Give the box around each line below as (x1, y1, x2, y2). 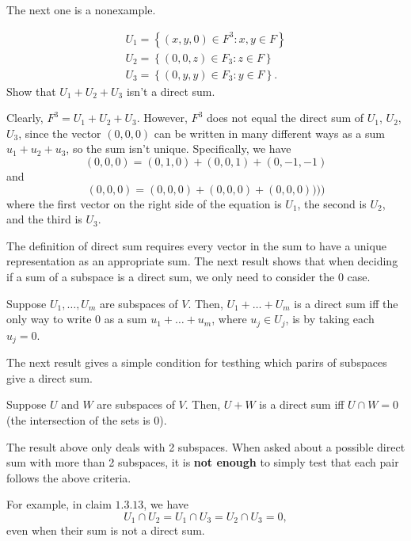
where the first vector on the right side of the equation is (6, 195, 282, 211)
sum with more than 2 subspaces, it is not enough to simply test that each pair (6, 454, 399, 471)
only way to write (6, 311, 92, 327)
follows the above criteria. (6, 469, 131, 486)
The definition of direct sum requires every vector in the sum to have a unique (6, 237, 386, 253)
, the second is (297, 195, 367, 211)
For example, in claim (6, 496, 112, 512)
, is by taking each (285, 311, 375, 327)
